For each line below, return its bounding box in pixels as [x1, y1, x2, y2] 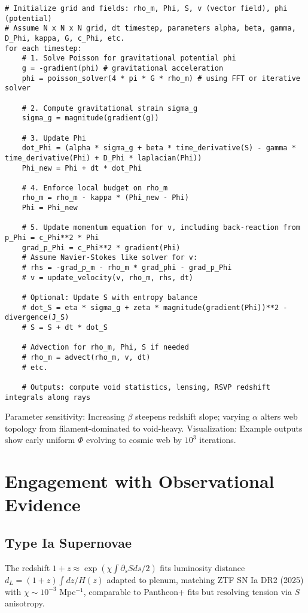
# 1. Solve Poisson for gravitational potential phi [22, 54, 236, 63]
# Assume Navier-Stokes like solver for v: [22, 253, 198, 262]
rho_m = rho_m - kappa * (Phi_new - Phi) [22, 193, 189, 202]
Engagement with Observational [5, 469, 275, 493]
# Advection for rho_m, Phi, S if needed [22, 343, 189, 352]
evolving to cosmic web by [86, 433, 182, 446]
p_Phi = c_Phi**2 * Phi [5, 233, 99, 242]
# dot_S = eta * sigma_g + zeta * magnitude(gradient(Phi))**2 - [22, 303, 288, 312]
